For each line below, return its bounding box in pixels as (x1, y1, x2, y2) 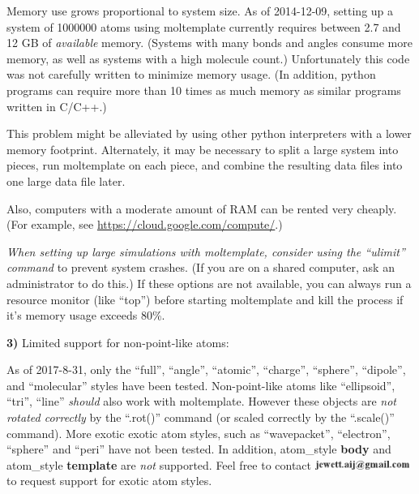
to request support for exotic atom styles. (6, 472, 212, 489)
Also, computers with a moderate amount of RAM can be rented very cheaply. (6, 200, 397, 217)
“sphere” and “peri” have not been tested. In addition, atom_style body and (6, 440, 391, 457)
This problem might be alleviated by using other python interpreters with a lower (6, 125, 412, 142)
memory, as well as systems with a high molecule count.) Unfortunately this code (6, 49, 410, 67)
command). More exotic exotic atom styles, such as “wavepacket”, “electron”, (6, 424, 391, 441)
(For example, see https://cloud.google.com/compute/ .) (6, 216, 283, 233)
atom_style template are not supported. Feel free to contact (6, 456, 312, 473)
